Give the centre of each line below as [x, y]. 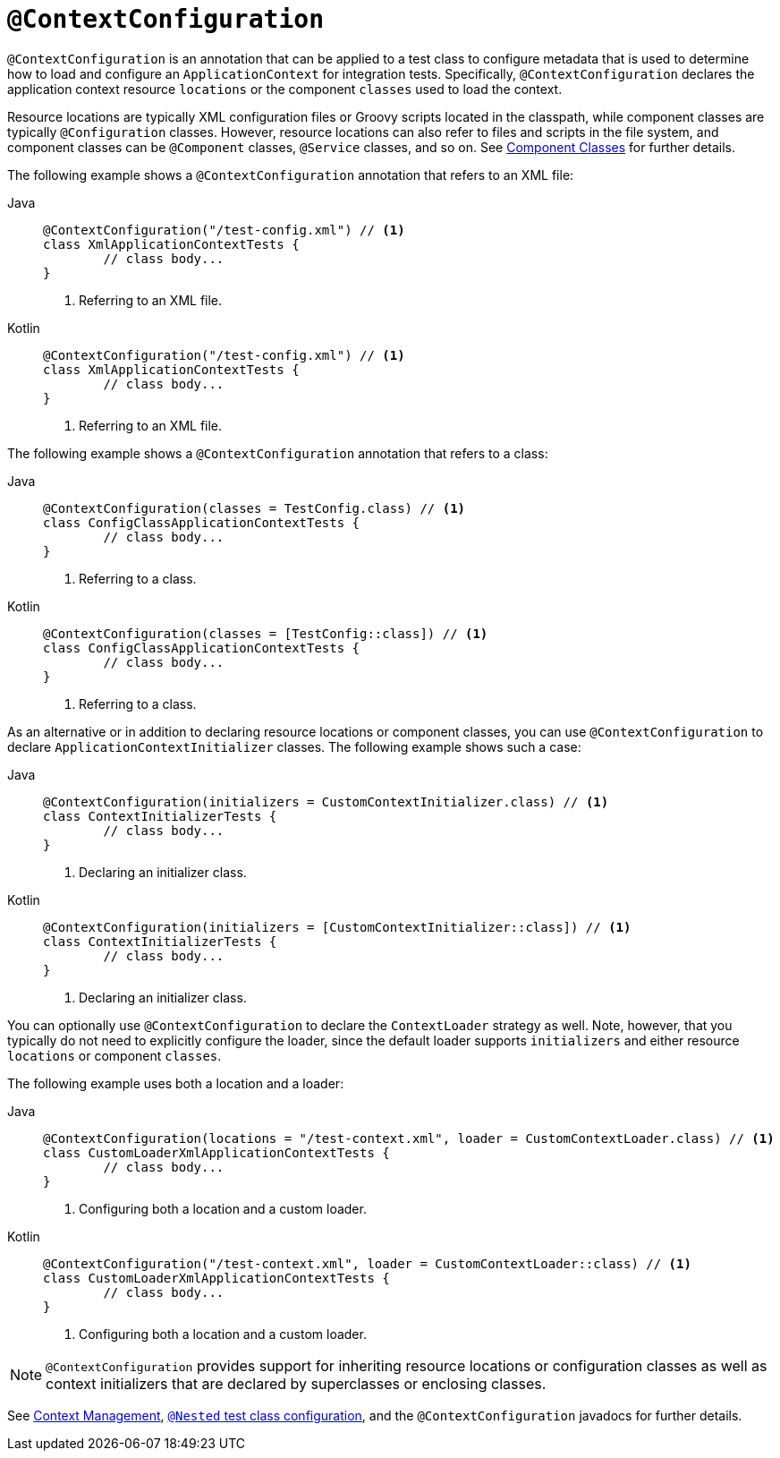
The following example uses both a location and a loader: [176, 1083]
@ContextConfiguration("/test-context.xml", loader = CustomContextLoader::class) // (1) [367, 1263]
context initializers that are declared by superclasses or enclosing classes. [296, 1383]
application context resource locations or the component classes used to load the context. [285, 89]
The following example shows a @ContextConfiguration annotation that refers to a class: [278, 453]
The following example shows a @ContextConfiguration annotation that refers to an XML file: [291, 175]
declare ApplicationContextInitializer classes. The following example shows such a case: [294, 746]
